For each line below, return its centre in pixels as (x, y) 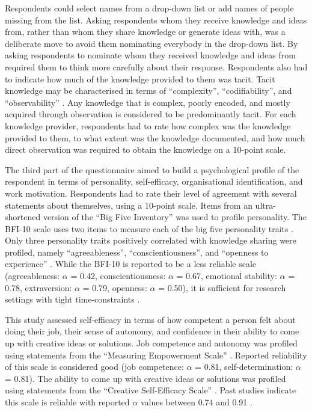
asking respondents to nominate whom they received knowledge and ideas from (150, 55)
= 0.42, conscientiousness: (118, 276)
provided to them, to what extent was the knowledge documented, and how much (155, 137)
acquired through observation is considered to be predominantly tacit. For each (151, 114)
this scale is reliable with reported (67, 402)
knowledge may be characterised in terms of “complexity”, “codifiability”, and (148, 91)
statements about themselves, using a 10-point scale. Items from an (129, 205)
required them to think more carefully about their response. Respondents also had (156, 66)
